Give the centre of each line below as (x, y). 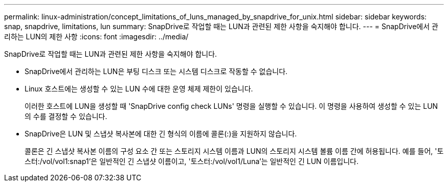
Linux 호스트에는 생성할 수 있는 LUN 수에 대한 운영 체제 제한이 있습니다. (139, 89)
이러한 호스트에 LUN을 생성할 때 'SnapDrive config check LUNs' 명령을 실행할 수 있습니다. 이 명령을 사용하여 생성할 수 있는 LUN (231, 106)
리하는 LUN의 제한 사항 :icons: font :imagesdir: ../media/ (96, 37)
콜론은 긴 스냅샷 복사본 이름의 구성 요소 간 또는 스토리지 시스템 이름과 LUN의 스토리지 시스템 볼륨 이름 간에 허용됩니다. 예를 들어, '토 (234, 151)
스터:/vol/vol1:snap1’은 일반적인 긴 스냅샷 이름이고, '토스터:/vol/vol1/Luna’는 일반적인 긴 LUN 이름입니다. (192, 161)
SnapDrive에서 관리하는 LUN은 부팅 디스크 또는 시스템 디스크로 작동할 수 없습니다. (156, 71)
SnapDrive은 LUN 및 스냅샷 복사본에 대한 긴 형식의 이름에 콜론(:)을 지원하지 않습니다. (161, 134)
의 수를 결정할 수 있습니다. (66, 116)
